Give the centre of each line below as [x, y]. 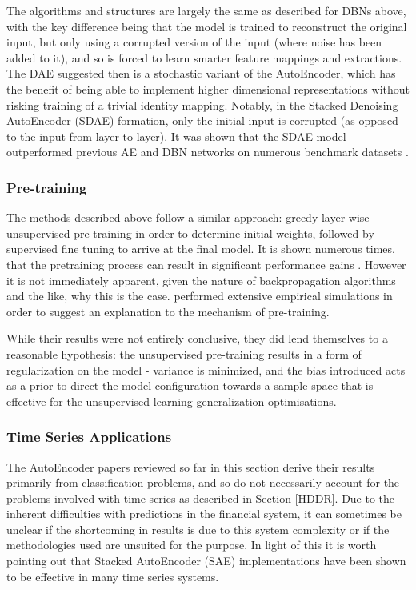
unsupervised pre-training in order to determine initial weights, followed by [190, 233]
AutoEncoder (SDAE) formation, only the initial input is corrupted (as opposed [202, 120]
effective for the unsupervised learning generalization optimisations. [172, 401]
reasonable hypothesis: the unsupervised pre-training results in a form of [184, 353]
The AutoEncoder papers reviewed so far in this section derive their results [191, 466]
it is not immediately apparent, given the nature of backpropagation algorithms [201, 280]
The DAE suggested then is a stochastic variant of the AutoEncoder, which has [201, 73]
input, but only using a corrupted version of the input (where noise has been [194, 42]
